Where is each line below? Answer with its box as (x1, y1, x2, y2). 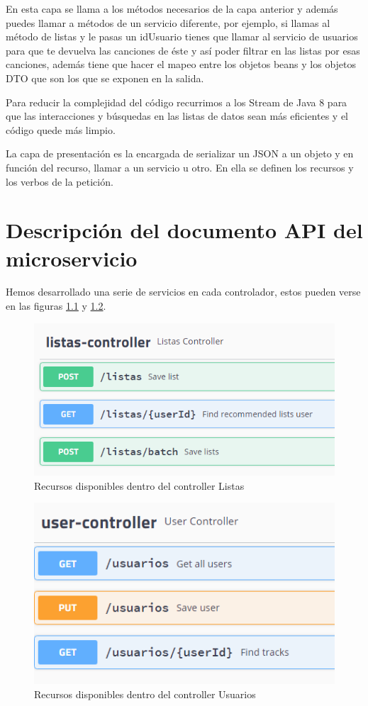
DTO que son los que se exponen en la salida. (6, 70, 204, 85)
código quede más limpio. (6, 122, 116, 137)
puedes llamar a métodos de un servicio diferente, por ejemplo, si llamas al (6, 15, 330, 30)
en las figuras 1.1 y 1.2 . (6, 298, 106, 313)
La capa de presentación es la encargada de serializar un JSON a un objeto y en (6, 146, 354, 161)
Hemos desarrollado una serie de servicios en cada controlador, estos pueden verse (6, 284, 361, 299)
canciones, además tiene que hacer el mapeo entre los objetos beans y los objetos (6, 57, 357, 72)
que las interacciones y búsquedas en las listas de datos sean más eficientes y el (6, 108, 349, 123)
